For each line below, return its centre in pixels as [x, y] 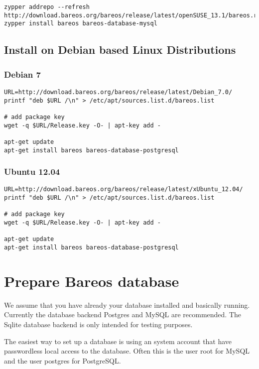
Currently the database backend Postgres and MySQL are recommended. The [123, 314]
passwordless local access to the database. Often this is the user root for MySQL [127, 351]
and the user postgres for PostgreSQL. [63, 360]
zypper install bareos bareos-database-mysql [81, 24]
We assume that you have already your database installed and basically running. [127, 305]
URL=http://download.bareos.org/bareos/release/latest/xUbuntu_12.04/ [124, 189]
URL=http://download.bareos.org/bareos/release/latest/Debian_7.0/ [118, 92]
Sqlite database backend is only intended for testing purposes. [98, 324]
